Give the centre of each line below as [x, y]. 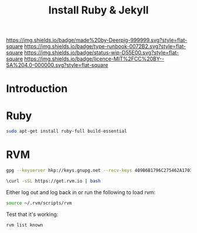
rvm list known [25, 225]
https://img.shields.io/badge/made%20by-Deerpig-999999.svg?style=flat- [97, 40]
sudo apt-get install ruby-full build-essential [67, 131]
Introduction [37, 89]
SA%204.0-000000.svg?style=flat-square [57, 65]
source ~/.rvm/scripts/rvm [39, 203]
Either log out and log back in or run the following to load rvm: [81, 192]
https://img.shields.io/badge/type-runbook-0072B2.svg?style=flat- [105, 46]
